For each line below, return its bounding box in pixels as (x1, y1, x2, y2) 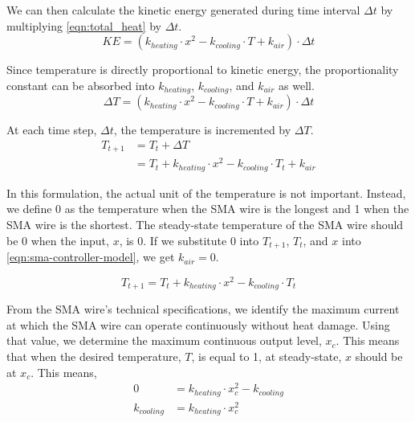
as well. (279, 76, 315, 93)
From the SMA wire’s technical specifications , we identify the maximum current (6, 301, 400, 318)
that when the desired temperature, (6, 348, 181, 365)
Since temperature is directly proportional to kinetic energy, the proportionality (6, 61, 399, 78)
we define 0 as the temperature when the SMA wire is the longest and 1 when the (6, 200, 409, 217)
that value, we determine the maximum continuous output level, (6, 332, 322, 349)
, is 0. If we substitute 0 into (119, 231, 259, 248)
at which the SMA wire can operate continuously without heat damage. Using (6, 316, 390, 333)
